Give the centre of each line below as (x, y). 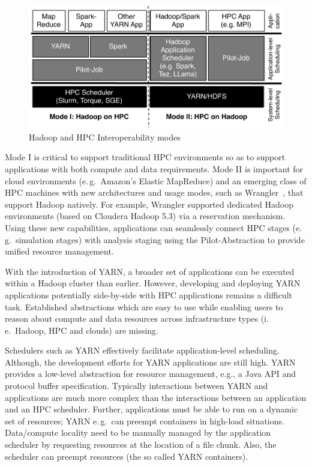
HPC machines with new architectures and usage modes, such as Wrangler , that (154, 192)
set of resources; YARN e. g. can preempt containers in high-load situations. (145, 420)
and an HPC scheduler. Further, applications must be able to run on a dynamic (151, 409)
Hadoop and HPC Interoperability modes (105, 137)
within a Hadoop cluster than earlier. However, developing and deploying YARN (153, 283)
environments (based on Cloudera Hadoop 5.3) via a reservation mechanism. (145, 216)
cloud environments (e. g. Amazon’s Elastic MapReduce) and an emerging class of (156, 180)
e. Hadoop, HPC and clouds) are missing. (82, 330)
